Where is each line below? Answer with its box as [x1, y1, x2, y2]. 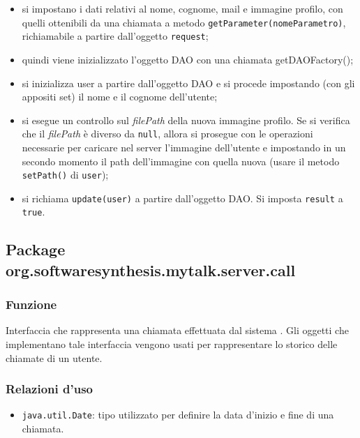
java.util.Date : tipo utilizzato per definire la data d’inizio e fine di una [22, 407, 334, 422]
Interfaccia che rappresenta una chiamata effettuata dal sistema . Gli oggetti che [6, 323, 349, 338]
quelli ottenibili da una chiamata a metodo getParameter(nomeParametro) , [22, 15, 346, 29]
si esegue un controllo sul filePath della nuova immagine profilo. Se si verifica [22, 112, 350, 127]
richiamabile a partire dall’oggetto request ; [22, 29, 209, 43]
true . [22, 204, 45, 219]
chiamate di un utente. [6, 350, 103, 365]
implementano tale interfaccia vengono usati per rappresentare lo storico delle [6, 337, 338, 352]
